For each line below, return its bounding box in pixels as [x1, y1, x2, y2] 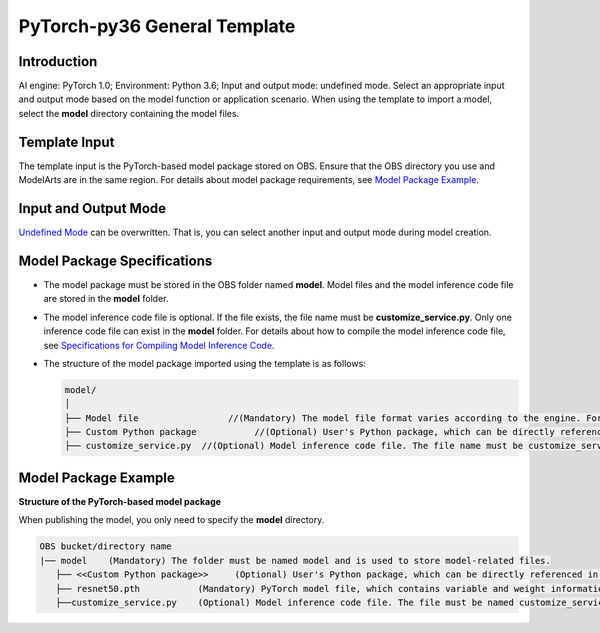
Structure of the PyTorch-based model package [18, 495, 222, 507]
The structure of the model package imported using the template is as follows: [43, 357, 367, 369]
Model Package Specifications [18, 252, 213, 269]
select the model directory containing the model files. [18, 107, 240, 119]
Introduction [18, 53, 98, 70]
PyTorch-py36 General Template [18, 15, 296, 37]
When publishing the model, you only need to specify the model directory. [18, 514, 325, 526]
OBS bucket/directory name [39, 541, 172, 552]
